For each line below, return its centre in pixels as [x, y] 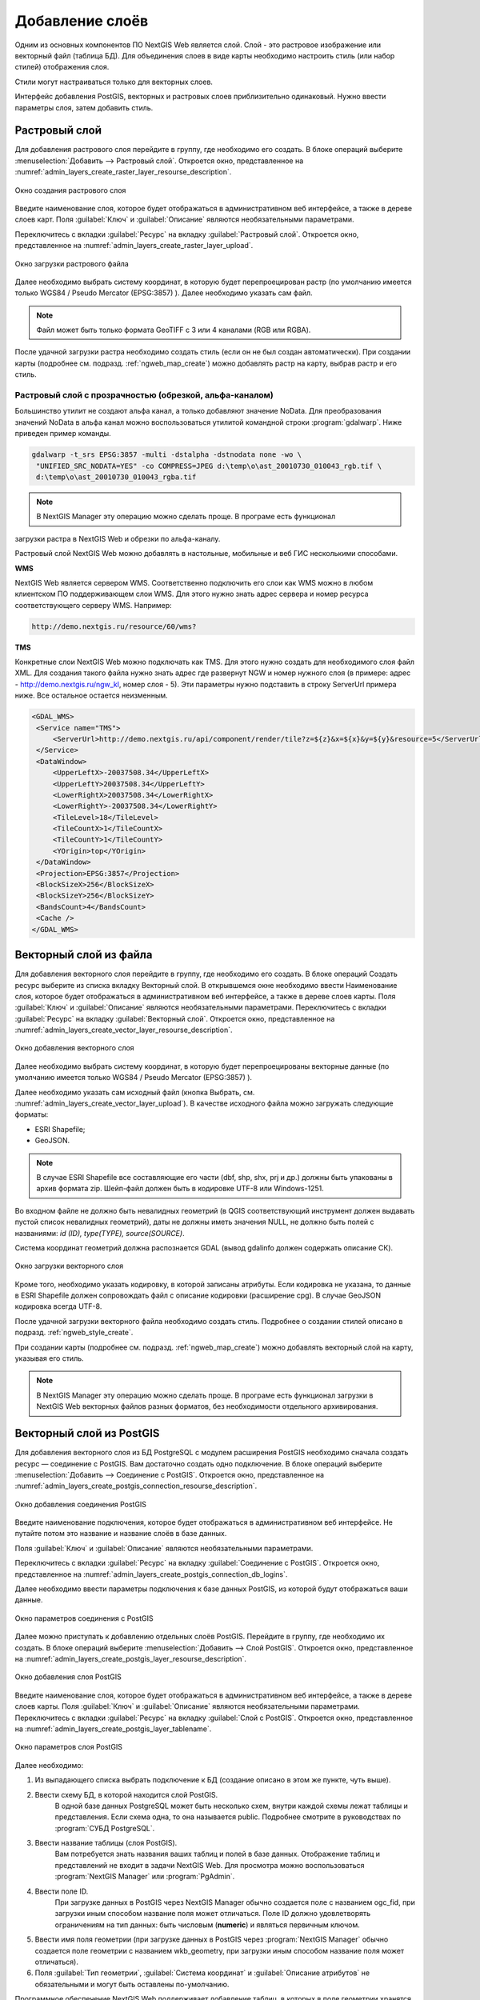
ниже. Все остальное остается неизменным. [91, 695]
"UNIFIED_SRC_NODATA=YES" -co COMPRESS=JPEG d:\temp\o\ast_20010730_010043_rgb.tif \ [209, 466]
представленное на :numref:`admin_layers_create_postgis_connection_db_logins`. [151, 1574]
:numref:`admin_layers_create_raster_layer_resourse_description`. [123, 172]
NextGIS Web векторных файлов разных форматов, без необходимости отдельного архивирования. [207, 1406]
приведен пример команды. [63, 434]
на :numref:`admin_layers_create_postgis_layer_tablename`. [113, 1729]
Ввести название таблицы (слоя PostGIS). [106, 1843]
